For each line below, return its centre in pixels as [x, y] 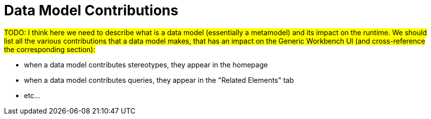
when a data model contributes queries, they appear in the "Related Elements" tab [159, 80]
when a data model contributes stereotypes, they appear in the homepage [146, 64]
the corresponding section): [50, 49]
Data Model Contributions [91, 10]
